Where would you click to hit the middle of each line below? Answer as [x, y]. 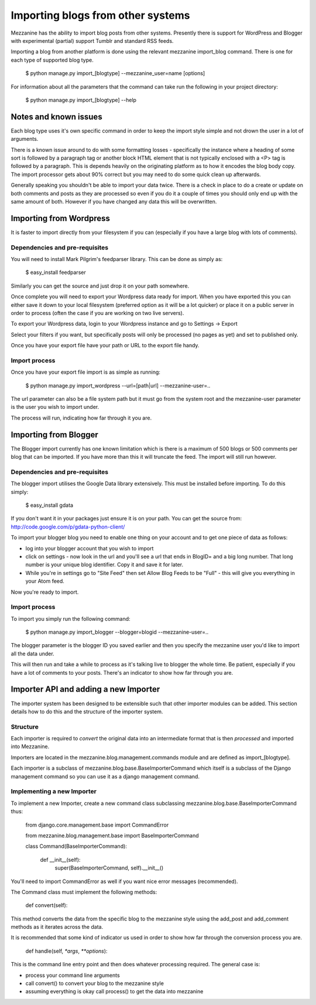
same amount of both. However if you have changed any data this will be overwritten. [114, 201]
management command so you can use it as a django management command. [105, 776]
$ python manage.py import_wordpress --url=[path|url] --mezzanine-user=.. [118, 385]
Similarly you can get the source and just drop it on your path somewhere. [100, 286]
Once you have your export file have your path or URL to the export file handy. [105, 346]
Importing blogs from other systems [100, 15]
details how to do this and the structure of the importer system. [87, 711]
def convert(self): [47, 905]
